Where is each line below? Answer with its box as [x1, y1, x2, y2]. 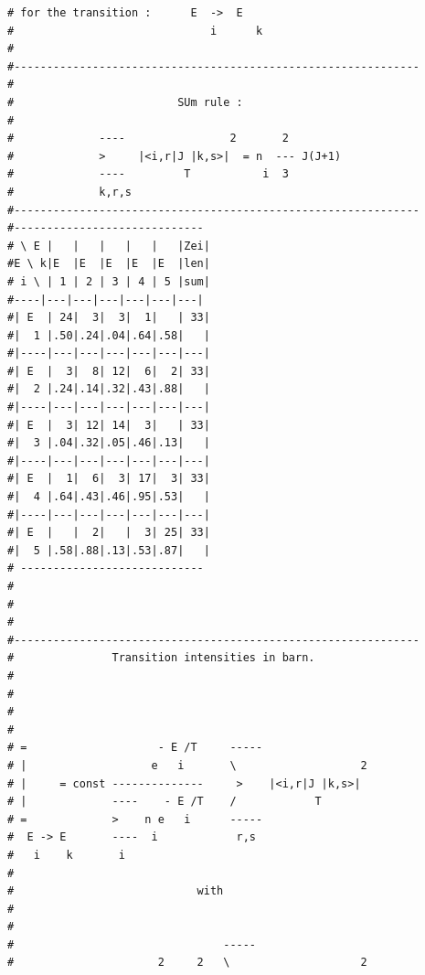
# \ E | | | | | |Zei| [7, 239, 210, 252]
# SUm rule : [7, 95, 243, 109]
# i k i [7, 848, 125, 862]
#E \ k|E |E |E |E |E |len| [7, 257, 210, 271]
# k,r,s [7, 185, 133, 198]
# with [7, 884, 224, 898]
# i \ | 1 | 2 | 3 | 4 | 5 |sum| [7, 274, 210, 288]
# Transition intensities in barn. [7, 651, 315, 665]
